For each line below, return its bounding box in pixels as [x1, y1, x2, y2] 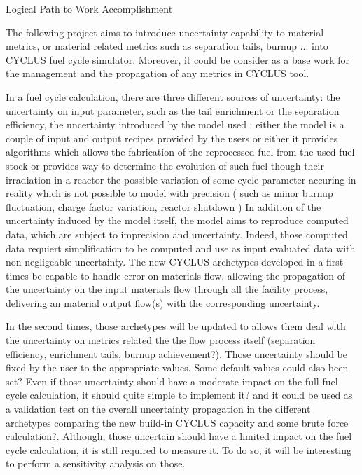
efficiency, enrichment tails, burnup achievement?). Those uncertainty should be [6, 346, 348, 361]
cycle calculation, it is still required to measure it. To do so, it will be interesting [6, 442, 352, 457]
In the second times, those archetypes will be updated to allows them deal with [6, 319, 346, 333]
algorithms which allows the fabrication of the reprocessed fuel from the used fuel [6, 144, 355, 159]
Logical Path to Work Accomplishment [6, 1, 173, 15]
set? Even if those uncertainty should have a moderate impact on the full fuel [6, 373, 338, 388]
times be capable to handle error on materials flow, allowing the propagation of [6, 268, 345, 282]
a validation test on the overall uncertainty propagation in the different [6, 401, 311, 416]
